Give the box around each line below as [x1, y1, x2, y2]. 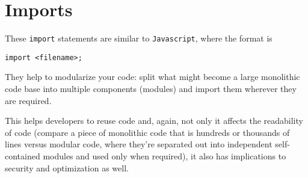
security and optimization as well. [5, 161, 129, 174]
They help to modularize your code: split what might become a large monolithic [5, 70, 300, 83]
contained [5, 150, 40, 162]
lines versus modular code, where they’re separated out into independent [5, 138, 273, 150]
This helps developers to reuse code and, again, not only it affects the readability [5, 114, 303, 127]
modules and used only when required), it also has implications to [43, 150, 286, 162]
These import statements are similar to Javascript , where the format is [5, 32, 273, 44]
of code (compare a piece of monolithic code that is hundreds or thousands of [5, 126, 290, 138]
